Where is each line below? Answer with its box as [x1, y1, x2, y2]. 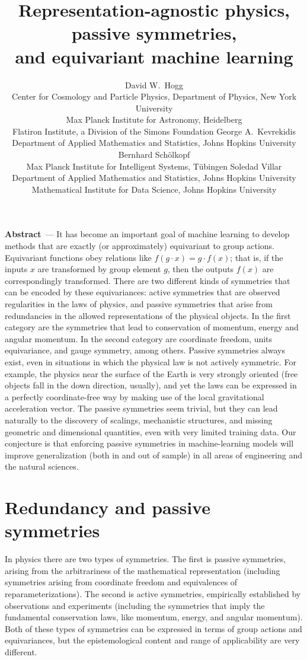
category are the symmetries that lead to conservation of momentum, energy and [5, 321, 299, 333]
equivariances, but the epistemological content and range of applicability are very [5, 634, 300, 646]
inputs [5, 263, 28, 275]
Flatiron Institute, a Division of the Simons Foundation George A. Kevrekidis [12, 125, 296, 137]
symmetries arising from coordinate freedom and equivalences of [5, 576, 238, 588]
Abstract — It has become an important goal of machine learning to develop [5, 228, 290, 240]
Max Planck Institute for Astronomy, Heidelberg [66, 113, 242, 126]
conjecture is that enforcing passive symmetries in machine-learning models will [5, 437, 294, 449]
